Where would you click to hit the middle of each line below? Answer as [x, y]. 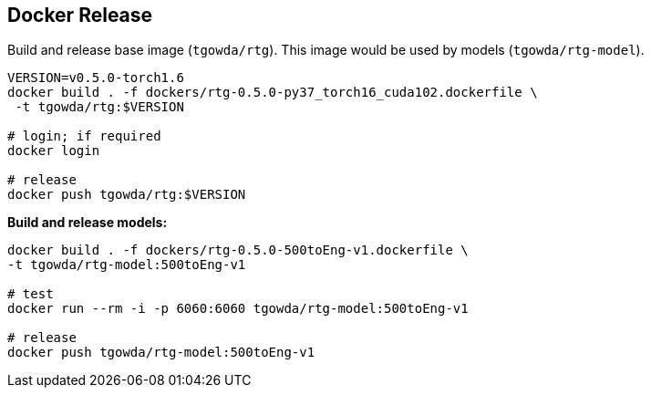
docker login [54, 151]
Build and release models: [88, 223]
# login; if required [84, 136]
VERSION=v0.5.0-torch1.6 [96, 78]
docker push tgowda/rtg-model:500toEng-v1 [161, 353]
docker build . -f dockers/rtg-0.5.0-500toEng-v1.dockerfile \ [238, 250]
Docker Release [80, 15]
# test [31, 294]
